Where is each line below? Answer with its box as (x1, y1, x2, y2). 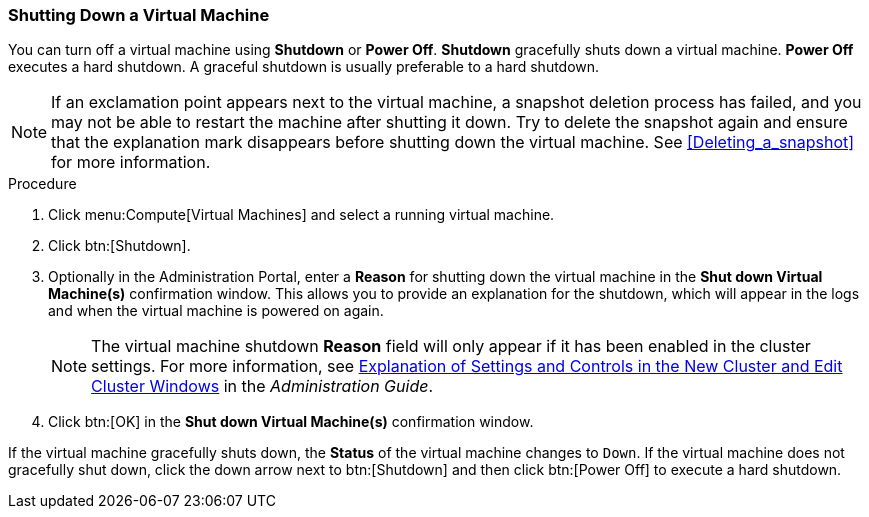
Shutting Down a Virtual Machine (8, 5, 270, 25)
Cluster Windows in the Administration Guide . (91, 376, 434, 397)
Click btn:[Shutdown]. (48, 237, 191, 255)
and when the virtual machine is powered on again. (48, 302, 384, 320)
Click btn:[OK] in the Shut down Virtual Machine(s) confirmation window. (48, 413, 534, 431)
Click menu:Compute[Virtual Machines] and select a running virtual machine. (48, 206, 555, 224)
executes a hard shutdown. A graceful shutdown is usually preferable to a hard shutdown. (8, 58, 600, 76)
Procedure (8, 175, 77, 193)
